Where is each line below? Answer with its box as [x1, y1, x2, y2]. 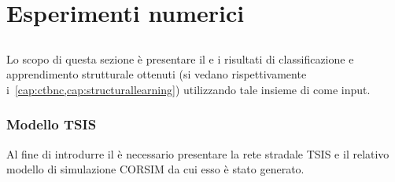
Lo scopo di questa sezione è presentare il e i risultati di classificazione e [6, 50, 354, 67]
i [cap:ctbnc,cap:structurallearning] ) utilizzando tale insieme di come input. [6, 81, 371, 97]
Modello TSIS [6, 115, 97, 134]
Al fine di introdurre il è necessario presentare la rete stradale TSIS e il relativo [6, 145, 389, 162]
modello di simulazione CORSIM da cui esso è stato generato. [6, 161, 305, 177]
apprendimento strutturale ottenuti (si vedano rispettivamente [6, 66, 307, 82]
